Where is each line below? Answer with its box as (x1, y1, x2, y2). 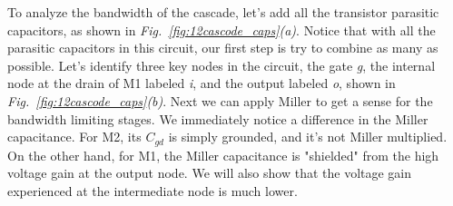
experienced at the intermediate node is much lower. (7, 181, 298, 200)
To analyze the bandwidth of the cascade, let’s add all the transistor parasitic (7, 3, 439, 21)
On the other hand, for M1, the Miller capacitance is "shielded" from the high (7, 145, 439, 164)
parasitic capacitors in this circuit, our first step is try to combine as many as (7, 38, 438, 57)
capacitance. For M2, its (7, 127, 142, 146)
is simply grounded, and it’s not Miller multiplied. (168, 127, 448, 146)
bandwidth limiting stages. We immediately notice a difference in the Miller (7, 109, 428, 128)
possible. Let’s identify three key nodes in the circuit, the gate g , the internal (7, 55, 436, 74)
